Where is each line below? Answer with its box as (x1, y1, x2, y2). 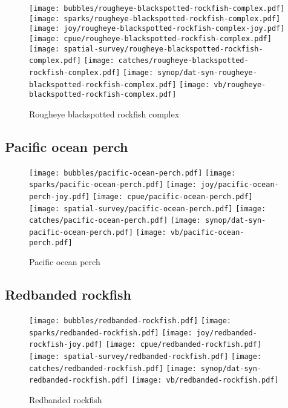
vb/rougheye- (214, 80, 266, 89)
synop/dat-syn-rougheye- (157, 68, 257, 77)
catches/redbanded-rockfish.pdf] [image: (29, 364, 197, 373)
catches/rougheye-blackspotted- (118, 56, 249, 65)
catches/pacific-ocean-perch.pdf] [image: (29, 216, 201, 225)
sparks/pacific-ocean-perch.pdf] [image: (29, 180, 197, 189)
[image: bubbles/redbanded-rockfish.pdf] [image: (29, 317, 231, 326)
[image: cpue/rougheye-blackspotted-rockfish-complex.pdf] (29, 34, 272, 43)
